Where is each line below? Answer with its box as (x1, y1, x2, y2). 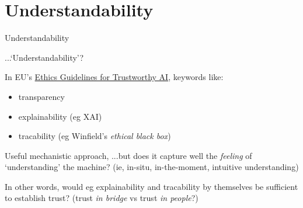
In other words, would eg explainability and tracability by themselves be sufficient (5, 180, 298, 192)
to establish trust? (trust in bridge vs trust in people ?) (5, 192, 198, 204)
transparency (18, 90, 65, 102)
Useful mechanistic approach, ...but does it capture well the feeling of (5, 149, 252, 161)
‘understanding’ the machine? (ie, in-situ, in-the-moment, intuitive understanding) (5, 161, 299, 173)
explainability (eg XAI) (18, 110, 102, 122)
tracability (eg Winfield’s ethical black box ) (18, 130, 171, 142)
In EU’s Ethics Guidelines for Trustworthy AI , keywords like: (5, 71, 224, 83)
